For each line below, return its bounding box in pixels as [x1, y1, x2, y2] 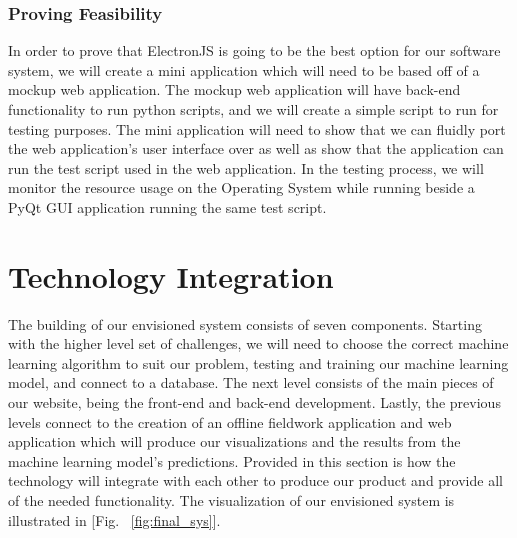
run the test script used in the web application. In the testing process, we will [8, 157, 484, 178]
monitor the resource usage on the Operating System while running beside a [8, 177, 475, 198]
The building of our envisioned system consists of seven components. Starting [8, 313, 482, 334]
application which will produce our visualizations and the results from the [8, 431, 461, 452]
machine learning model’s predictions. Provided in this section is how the [8, 450, 456, 471]
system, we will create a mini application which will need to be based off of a [8, 59, 480, 80]
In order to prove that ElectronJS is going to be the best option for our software [8, 40, 501, 61]
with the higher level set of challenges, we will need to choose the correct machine [8, 333, 509, 354]
